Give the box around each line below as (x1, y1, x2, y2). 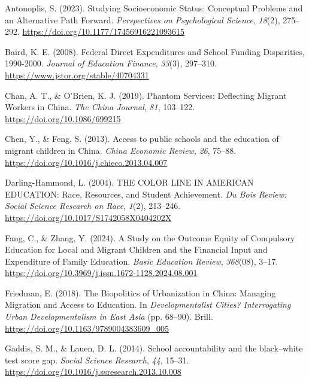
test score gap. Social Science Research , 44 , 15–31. (5, 353, 189, 366)
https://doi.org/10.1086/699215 (5, 112, 121, 125)
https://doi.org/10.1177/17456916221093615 (22, 25, 184, 38)
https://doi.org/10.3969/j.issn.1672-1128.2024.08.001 (5, 266, 198, 279)
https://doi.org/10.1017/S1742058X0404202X (5, 211, 172, 223)
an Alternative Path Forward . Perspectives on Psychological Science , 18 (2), (5, 13, 280, 26)
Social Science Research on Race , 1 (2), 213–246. (5, 199, 181, 212)
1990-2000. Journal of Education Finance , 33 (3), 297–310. (5, 57, 217, 69)
